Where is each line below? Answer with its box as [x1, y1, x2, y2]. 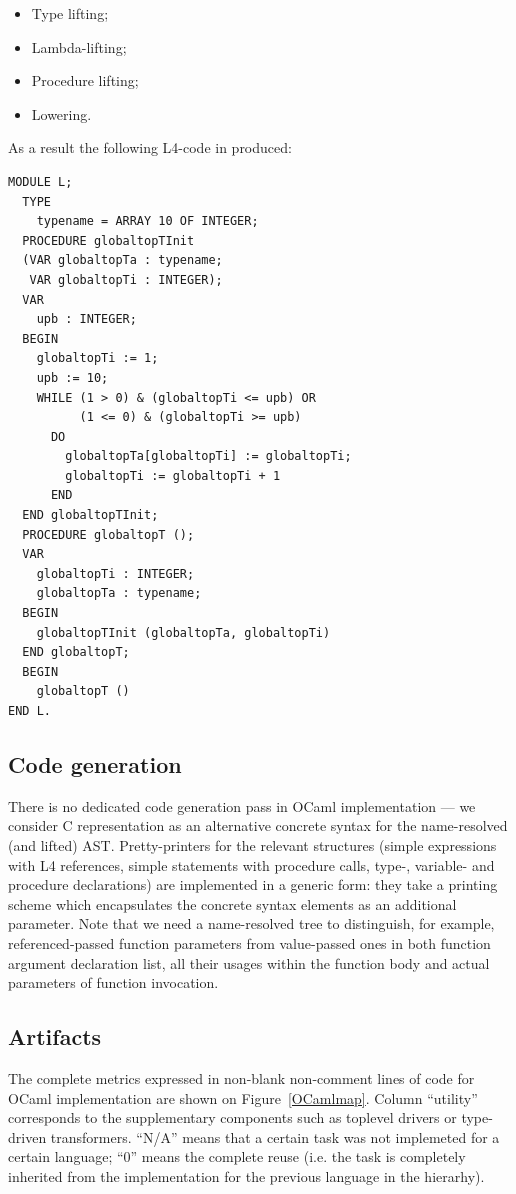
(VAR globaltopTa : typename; [22, 253, 223, 268]
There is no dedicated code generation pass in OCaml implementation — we [8, 795, 476, 816]
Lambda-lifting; [31, 36, 127, 57]
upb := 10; [36, 370, 109, 385]
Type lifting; [31, 3, 109, 23]
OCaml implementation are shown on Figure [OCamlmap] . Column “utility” [8, 1087, 478, 1108]
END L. [8, 704, 51, 718]
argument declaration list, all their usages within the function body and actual [8, 952, 490, 973]
